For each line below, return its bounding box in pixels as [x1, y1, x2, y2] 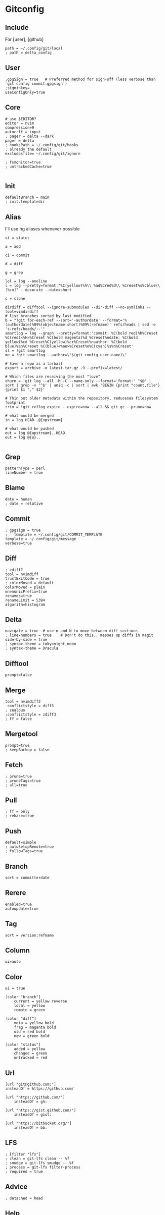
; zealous [5, 708, 26, 713]
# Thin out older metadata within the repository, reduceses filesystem [5, 396, 158, 401]
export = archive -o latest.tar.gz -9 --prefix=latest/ [5, 366, 123, 371]
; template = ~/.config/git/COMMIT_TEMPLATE [5, 532, 103, 537]
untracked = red [14, 1055, 48, 1060]
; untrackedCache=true [5, 164, 52, 169]
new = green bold [14, 1034, 50, 1039]
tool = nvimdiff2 [5, 699, 41, 704]
